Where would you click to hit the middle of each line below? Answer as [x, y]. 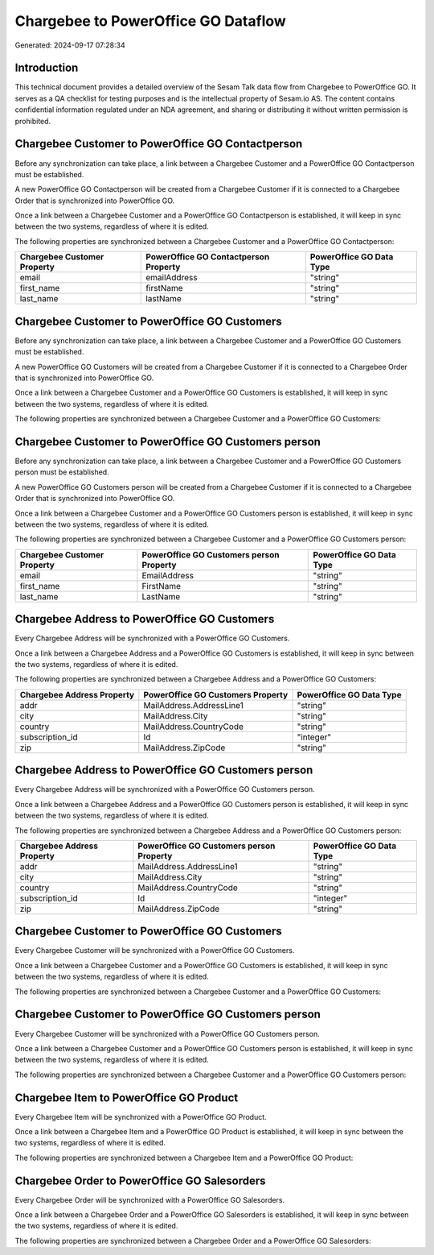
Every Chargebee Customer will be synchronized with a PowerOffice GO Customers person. [168, 1033]
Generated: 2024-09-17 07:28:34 [70, 45]
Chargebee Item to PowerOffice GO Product [127, 1098]
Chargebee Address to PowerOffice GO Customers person [164, 770]
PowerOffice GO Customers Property [216, 694]
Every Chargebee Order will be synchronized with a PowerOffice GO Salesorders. [150, 1199]
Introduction [47, 68]
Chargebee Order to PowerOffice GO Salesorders [140, 1180]
